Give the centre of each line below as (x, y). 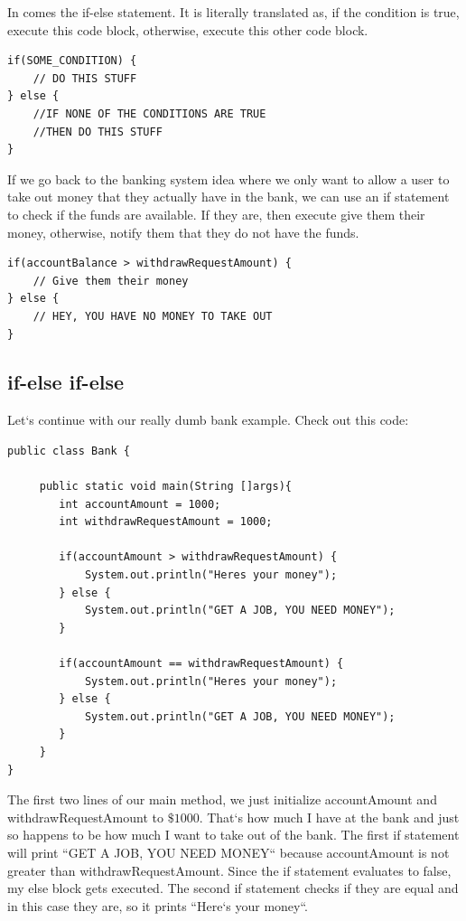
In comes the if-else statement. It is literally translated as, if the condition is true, (233, 12)
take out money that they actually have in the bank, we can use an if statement (228, 197)
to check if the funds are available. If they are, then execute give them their (216, 214)
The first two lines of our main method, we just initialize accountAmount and (222, 799)
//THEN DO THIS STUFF (98, 132)
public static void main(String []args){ (165, 487)
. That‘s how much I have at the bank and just (329, 817)
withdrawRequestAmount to (85, 817)
